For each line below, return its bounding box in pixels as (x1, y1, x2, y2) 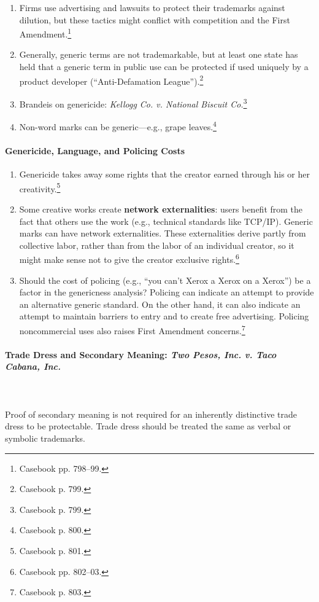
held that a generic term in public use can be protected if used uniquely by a (19, 60, 309, 73)
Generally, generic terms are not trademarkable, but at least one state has (19, 48, 298, 61)
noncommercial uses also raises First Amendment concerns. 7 (19, 322, 245, 337)
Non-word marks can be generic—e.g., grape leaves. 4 (19, 119, 217, 133)
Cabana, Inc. (5, 360, 61, 373)
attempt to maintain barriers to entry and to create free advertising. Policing (19, 310, 309, 322)
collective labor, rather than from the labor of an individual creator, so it (19, 238, 294, 251)
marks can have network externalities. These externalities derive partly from (19, 227, 306, 240)
